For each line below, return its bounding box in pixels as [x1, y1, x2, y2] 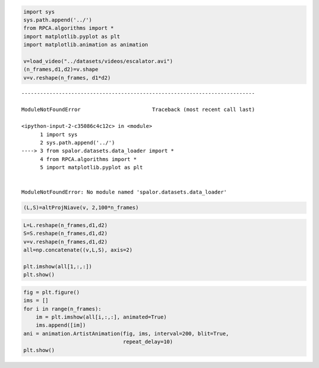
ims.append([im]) [35, 322, 86, 328]
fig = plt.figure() [23, 289, 80, 295]
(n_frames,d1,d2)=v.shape [23, 66, 99, 73]
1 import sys [40, 131, 78, 138]
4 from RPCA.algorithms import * [40, 156, 137, 162]
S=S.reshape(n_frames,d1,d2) [23, 230, 108, 237]
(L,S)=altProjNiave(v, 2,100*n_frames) [23, 204, 139, 211]
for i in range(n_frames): [23, 305, 102, 312]
